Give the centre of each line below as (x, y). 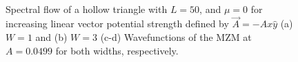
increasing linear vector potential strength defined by (117, 24)
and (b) (51, 37)
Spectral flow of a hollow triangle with (87, 9)
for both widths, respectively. (117, 50)
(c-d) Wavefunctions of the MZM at (176, 37)
